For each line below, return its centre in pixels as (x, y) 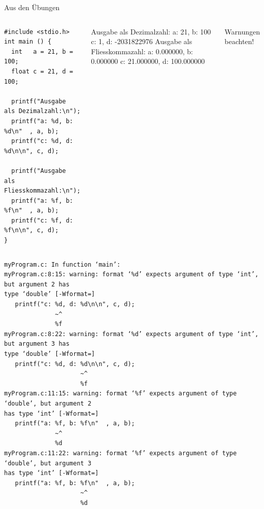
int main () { (28, 42)
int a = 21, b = (42, 51)
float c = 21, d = (42, 71)
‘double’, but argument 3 (48, 463)
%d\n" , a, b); (31, 131)
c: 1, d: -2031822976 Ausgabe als (142, 41)
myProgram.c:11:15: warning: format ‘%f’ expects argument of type (121, 394)
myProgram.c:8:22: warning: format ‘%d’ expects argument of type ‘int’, (131, 334)
